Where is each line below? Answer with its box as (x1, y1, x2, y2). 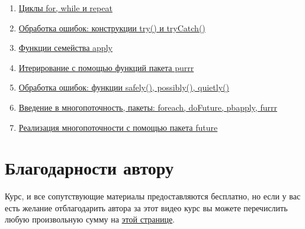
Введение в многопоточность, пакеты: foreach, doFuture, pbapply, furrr (18, 101, 277, 113)
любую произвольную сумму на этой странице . (5, 213, 175, 225)
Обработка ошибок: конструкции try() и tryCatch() (18, 21, 206, 34)
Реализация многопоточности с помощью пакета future (18, 121, 218, 133)
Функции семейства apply (18, 41, 113, 54)
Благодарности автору (5, 156, 174, 180)
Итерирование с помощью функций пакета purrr (18, 61, 194, 73)
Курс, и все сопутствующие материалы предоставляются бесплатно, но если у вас (5, 190, 301, 202)
